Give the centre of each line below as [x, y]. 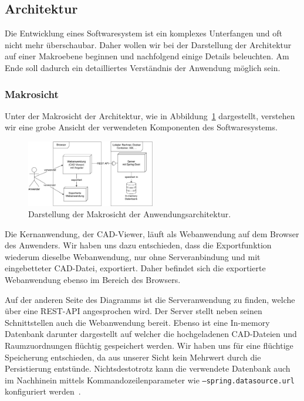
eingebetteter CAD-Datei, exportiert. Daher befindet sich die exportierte [135, 268]
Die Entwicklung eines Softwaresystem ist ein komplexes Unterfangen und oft [143, 33]
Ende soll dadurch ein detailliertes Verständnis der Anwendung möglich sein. [143, 67]
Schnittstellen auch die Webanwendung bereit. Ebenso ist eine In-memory [137, 322]
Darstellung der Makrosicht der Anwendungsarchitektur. [130, 214]
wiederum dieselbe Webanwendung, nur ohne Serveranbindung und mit [133, 256]
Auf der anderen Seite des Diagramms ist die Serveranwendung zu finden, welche [150, 299]
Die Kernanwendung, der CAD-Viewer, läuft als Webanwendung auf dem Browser [152, 233]
